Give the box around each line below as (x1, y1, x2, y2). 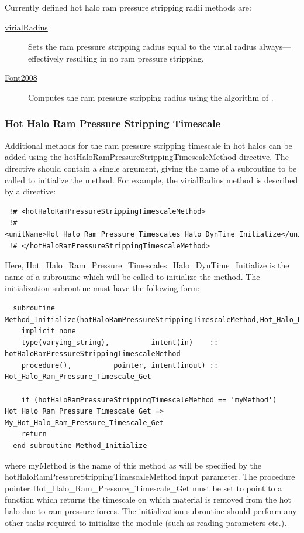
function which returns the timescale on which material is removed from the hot (5, 493, 292, 505)
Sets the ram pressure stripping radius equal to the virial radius (28, 40, 257, 53)
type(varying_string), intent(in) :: (21, 338, 219, 347)
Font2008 (5, 71, 37, 84)
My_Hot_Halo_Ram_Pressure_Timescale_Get (5, 418, 164, 427)
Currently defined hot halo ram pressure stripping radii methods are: (5, 1, 251, 13)
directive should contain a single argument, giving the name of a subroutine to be (5, 162, 297, 174)
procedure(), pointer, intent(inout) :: (21, 361, 219, 370)
